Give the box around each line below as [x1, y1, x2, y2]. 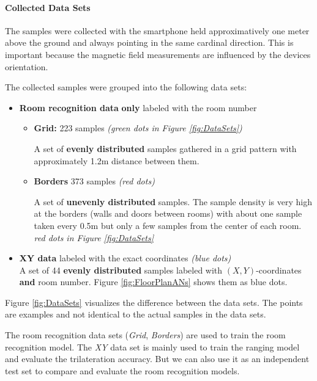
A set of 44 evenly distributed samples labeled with [19, 263, 223, 276]
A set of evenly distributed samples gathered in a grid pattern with [34, 142, 297, 154]
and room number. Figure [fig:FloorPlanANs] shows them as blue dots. [19, 275, 288, 288]
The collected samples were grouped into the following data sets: [5, 81, 247, 93]
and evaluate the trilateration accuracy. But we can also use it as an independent [5, 352, 310, 365]
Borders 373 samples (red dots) [34, 175, 155, 187]
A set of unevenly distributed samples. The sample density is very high [34, 195, 313, 208]
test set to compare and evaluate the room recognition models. [5, 364, 240, 377]
